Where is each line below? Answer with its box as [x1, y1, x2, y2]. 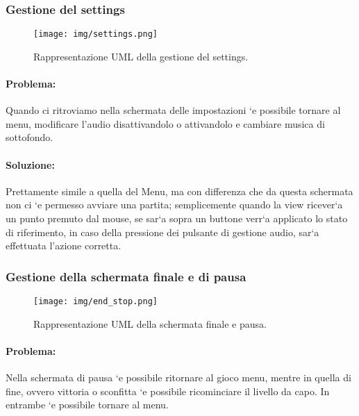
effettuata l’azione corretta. [6, 238, 122, 253]
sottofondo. [6, 130, 53, 144]
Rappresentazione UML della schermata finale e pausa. [33, 316, 267, 331]
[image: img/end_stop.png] [33, 297, 158, 307]
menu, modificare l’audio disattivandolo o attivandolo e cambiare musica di [6, 116, 325, 131]
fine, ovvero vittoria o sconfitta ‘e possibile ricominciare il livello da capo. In [6, 383, 330, 398]
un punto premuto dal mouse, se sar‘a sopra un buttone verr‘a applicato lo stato [6, 211, 348, 226]
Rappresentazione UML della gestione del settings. [33, 49, 249, 63]
